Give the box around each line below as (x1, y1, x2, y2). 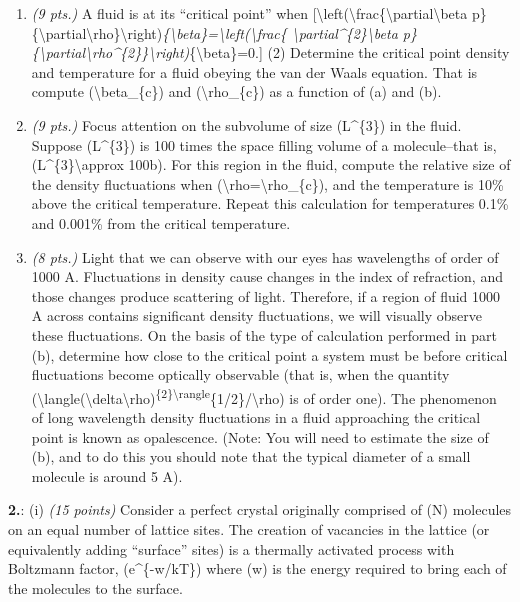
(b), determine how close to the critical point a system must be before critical (31, 344, 508, 365)
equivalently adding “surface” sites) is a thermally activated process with (8, 538, 455, 559)
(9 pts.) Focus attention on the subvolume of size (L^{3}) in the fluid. (31, 114, 462, 135)
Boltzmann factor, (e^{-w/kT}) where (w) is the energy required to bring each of (8, 558, 507, 579)
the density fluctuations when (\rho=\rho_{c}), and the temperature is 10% (31, 173, 504, 194)
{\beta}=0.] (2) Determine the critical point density (189, 42, 510, 63)
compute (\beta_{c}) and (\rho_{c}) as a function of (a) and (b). (31, 81, 442, 102)
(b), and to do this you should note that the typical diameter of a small (31, 446, 471, 467)
